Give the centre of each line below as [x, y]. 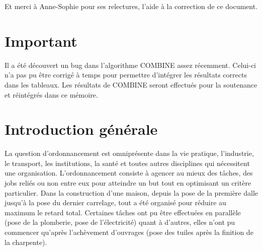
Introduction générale [81, 129]
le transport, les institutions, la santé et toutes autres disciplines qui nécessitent [127, 163]
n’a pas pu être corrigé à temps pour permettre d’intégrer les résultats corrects [126, 75]
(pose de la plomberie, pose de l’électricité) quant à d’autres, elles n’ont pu [120, 222]
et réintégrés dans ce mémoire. [51, 94]
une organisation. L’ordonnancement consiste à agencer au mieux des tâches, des [129, 173]
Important [41, 40]
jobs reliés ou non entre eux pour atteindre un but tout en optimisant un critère [128, 183]
